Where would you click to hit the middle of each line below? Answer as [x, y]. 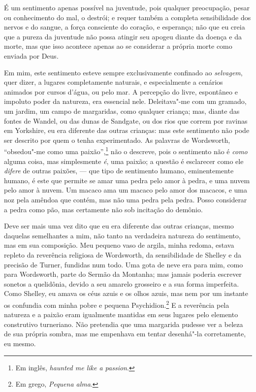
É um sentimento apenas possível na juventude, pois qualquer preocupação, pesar [127, 7]
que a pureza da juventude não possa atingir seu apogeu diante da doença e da [123, 36]
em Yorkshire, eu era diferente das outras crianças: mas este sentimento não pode [127, 130]
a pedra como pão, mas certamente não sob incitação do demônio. [103, 209]
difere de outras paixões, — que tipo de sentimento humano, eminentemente [119, 171]
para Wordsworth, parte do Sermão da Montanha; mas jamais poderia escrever [123, 274]
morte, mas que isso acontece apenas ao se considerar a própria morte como [118, 46]
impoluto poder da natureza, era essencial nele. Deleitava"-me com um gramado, [125, 101]
